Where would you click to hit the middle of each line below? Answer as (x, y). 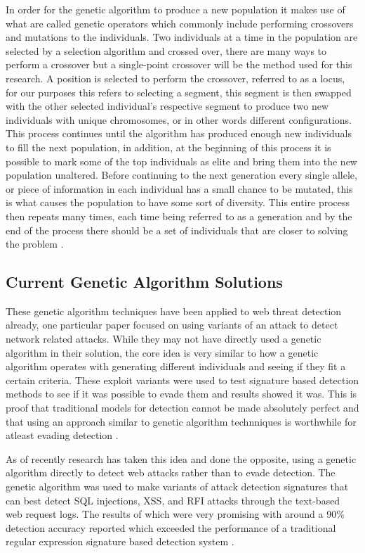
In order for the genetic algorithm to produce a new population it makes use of (175, 9)
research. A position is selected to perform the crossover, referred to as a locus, (175, 78)
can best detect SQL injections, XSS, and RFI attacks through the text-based (173, 500)
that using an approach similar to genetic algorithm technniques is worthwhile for (181, 421)
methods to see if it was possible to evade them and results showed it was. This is (181, 394)
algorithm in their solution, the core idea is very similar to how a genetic (162, 352)
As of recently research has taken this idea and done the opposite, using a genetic (181, 458)
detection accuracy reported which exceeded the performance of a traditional (171, 527)
